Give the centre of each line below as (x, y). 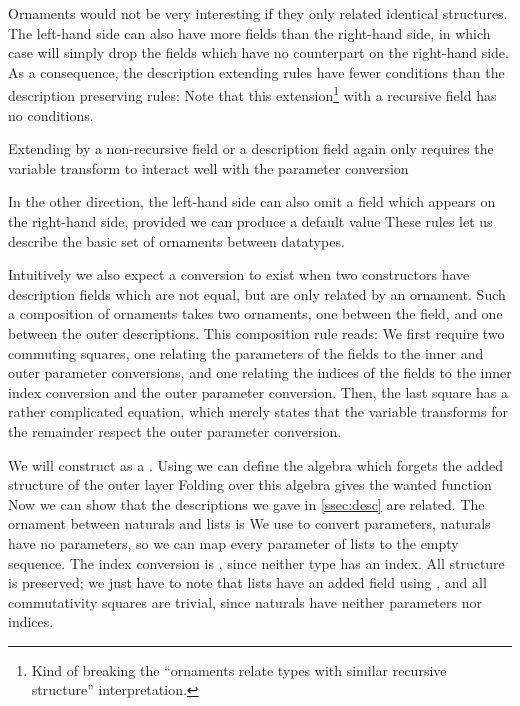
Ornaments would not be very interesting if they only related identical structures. (258, 13)
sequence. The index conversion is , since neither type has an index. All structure (256, 562)
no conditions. (51, 114)
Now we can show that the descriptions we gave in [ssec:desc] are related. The (246, 503)
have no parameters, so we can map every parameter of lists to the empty (233, 542)
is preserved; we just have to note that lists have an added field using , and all (247, 582)
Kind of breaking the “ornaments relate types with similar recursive (239, 669)
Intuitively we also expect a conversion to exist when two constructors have (239, 274)
